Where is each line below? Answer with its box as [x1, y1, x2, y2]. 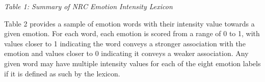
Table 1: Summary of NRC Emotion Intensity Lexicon [4, 1, 173, 11]
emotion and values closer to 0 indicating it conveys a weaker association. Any [4, 48, 249, 59]
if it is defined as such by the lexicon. [4, 68, 120, 78]
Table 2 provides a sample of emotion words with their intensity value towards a [4, 18, 255, 29]
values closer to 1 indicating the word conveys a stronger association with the [4, 38, 246, 48]
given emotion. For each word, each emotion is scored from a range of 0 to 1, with [4, 28, 260, 39]
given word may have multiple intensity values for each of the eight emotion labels [4, 58, 261, 68]
